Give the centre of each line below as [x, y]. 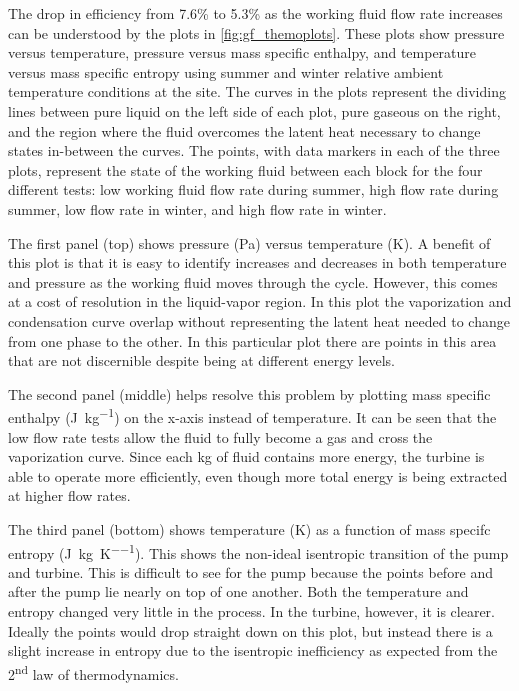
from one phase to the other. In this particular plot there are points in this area [252, 340]
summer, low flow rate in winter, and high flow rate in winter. [197, 208]
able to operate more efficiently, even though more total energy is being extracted [258, 475]
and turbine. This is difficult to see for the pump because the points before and [251, 571]
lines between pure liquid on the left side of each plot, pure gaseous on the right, [254, 110]
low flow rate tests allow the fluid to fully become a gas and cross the [220, 436]
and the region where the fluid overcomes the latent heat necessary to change [244, 130]
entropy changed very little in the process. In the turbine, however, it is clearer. [251, 610]
